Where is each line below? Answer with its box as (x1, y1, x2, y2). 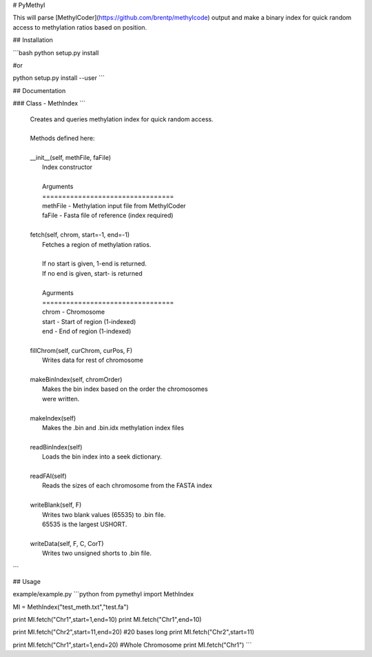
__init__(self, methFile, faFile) (30, 154, 112, 162)
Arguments (42, 183, 74, 191)
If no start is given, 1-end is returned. (42, 259, 147, 268)
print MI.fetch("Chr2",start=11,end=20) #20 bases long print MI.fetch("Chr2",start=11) (12, 628, 255, 636)
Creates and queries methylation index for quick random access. (30, 114, 214, 123)
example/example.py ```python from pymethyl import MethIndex (12, 590, 194, 598)
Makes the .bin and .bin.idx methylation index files (42, 424, 185, 432)
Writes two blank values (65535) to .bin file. (42, 510, 166, 518)
